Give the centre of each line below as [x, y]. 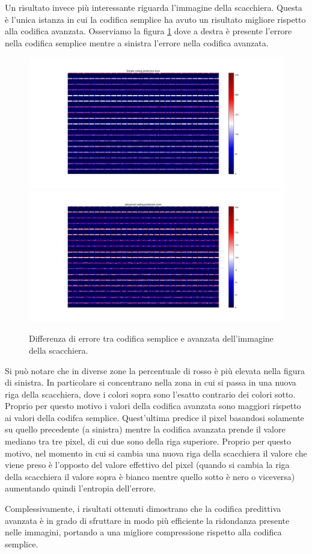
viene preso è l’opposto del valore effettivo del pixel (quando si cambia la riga [147, 465]
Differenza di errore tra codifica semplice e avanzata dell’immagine [151, 338]
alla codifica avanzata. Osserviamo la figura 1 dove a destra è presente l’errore [148, 31]
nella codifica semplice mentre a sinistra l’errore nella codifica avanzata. [137, 42]
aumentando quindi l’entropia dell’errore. [81, 488]
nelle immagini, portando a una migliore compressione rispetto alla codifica [143, 532]
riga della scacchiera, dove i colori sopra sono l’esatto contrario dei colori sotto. [150, 394]
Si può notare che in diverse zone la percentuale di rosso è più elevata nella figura [155, 370]
